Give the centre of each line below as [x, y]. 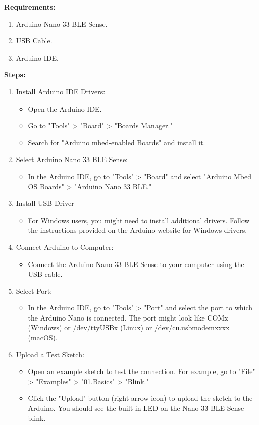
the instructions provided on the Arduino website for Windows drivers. [138, 230]
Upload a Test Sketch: [50, 354]
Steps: [15, 74]
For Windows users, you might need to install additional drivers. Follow [139, 220]
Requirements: [30, 7]
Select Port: [34, 290]
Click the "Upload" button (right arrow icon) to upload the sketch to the [140, 398]
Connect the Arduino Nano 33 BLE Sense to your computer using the [136, 264]
